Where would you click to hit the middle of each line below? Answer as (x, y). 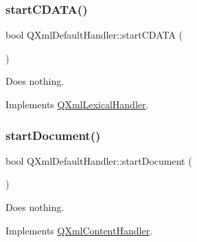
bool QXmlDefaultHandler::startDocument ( (99, 160)
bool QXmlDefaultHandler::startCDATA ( (94, 35)
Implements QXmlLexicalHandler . (77, 104)
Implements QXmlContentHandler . (79, 230)
